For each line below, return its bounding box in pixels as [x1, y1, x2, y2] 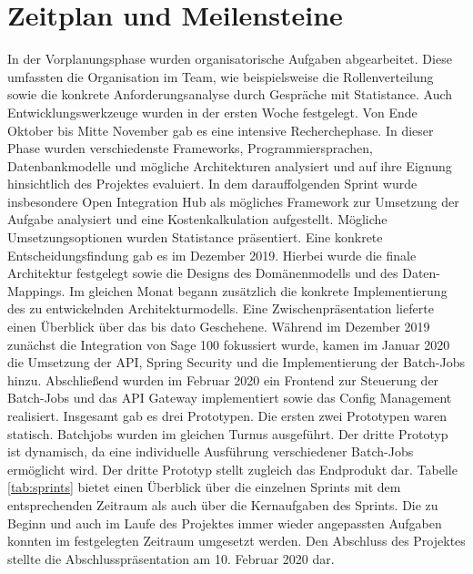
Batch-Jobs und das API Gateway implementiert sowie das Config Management [7, 388, 452, 407]
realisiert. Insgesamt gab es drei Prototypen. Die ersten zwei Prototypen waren [7, 406, 448, 425]
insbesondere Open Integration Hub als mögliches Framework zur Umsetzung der [7, 191, 459, 210]
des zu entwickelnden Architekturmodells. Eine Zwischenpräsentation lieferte [7, 299, 434, 318]
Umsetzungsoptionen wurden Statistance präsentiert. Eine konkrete [7, 228, 383, 247]
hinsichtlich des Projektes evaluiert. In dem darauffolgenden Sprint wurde [7, 174, 418, 193]
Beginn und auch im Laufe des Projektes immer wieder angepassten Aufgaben [7, 513, 442, 532]
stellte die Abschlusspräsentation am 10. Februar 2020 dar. [7, 548, 335, 568]
